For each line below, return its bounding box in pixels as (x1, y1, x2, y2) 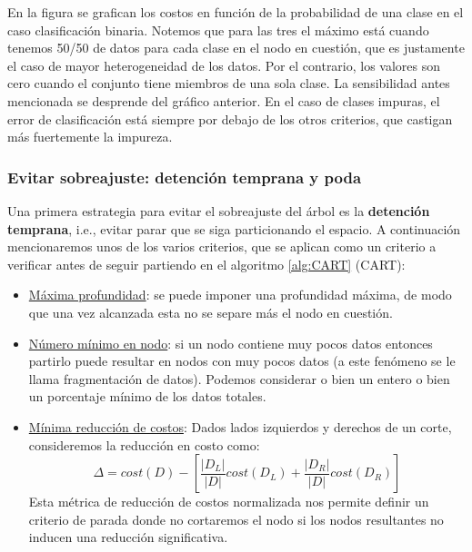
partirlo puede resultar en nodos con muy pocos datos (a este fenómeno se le (28, 351, 456, 370)
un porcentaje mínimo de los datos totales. (28, 387, 266, 406)
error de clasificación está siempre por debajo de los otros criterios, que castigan (7, 109, 453, 128)
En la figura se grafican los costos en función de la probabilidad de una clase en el (7, 3, 464, 21)
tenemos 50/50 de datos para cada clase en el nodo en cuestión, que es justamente (7, 38, 465, 57)
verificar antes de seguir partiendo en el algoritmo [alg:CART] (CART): (7, 254, 406, 273)
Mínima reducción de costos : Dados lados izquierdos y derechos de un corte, (28, 417, 452, 436)
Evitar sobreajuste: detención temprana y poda (7, 165, 362, 188)
